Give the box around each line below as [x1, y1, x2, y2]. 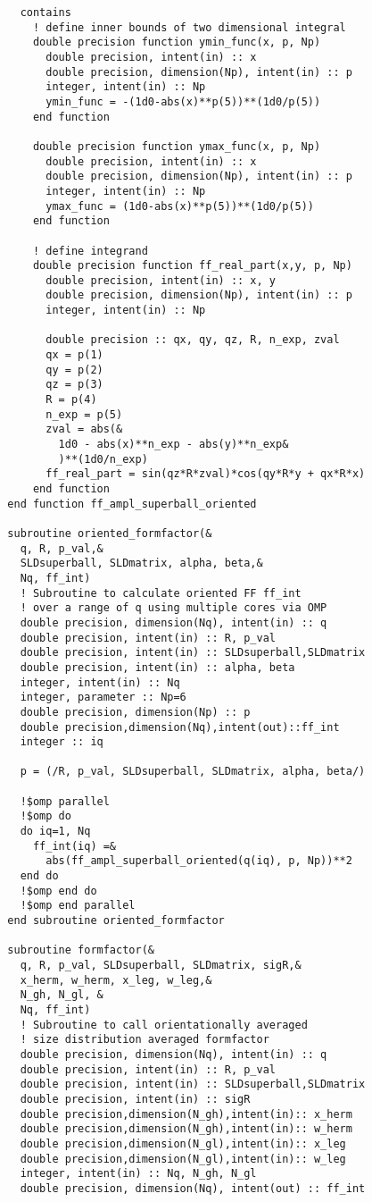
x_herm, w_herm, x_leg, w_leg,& [20, 973, 212, 987]
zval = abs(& [45, 423, 123, 436]
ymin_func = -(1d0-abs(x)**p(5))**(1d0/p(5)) [45, 95, 321, 108]
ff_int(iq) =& [32, 839, 117, 853]
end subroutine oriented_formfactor [7, 914, 225, 928]
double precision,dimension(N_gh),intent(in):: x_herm [20, 1107, 352, 1121]
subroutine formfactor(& [7, 944, 154, 957]
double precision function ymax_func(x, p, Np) [32, 139, 321, 153]
